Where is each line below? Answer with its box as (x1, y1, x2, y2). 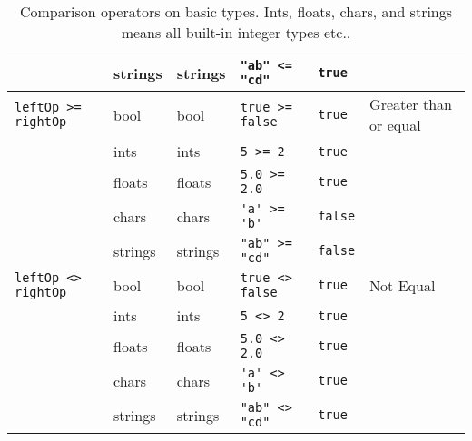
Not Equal (369, 274, 436, 296)
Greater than (369, 93, 452, 114)
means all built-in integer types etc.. (121, 22, 351, 43)
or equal (369, 114, 421, 135)
